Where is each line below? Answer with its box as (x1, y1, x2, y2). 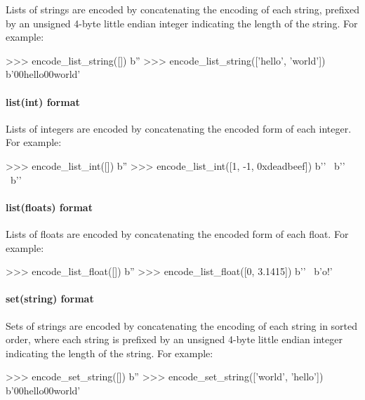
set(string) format (6, 291, 94, 306)
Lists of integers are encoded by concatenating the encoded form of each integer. (6, 121, 352, 135)
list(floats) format (6, 199, 93, 214)
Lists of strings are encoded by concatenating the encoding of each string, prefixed (6, 2, 359, 16)
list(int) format (6, 94, 80, 109)
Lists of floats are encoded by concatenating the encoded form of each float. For (6, 226, 349, 241)
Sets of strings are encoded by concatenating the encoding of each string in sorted (6, 318, 358, 333)
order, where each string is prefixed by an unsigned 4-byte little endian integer (6, 332, 343, 347)
